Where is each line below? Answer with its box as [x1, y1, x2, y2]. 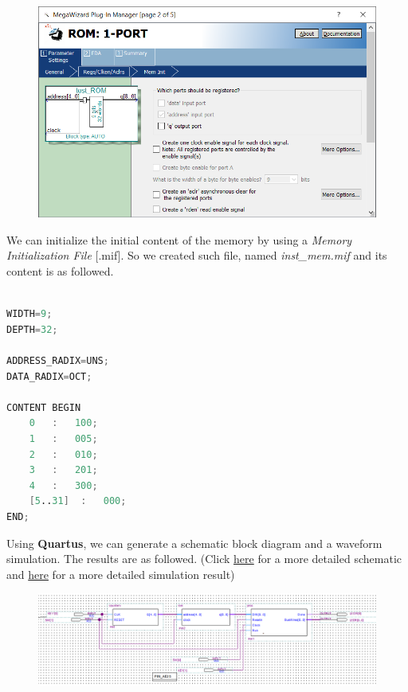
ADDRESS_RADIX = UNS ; [6, 355, 109, 367]
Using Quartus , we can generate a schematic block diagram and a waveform [6, 534, 382, 551]
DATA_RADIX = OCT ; [6, 370, 92, 382]
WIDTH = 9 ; [6, 308, 53, 320]
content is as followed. [6, 263, 114, 280]
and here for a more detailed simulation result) [6, 565, 235, 582]
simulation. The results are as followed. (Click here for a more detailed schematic [6, 550, 402, 567]
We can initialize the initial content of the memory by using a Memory [6, 231, 352, 248]
